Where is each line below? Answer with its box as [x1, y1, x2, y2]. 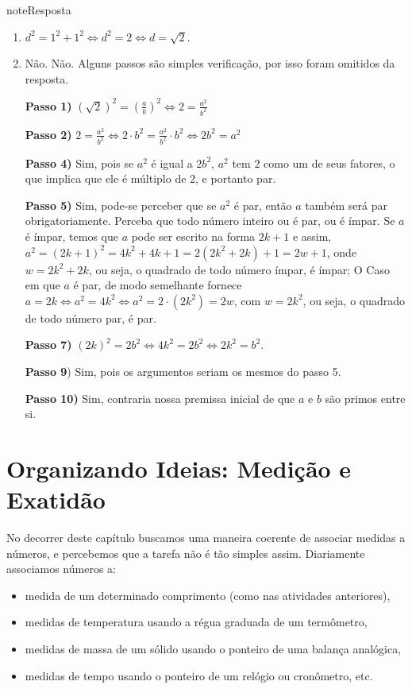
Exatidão [6, 483, 106, 516]
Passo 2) [25, 126, 72, 142]
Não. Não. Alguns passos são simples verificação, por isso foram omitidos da [25, 55, 395, 72]
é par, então [233, 196, 292, 213]
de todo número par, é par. [25, 309, 156, 326]
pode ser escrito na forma [131, 228, 256, 244]
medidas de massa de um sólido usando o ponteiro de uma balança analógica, [25, 641, 402, 657]
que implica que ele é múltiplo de [25, 170, 187, 187]
